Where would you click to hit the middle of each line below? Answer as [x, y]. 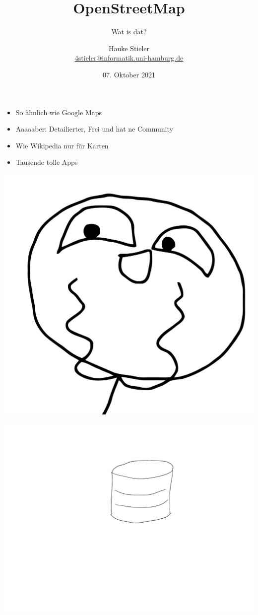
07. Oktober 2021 [129, 74]
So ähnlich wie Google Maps [59, 112]
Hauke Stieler [129, 48]
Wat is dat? [129, 32]
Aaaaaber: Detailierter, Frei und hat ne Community [94, 129]
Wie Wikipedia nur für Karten [62, 145]
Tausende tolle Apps [47, 162]
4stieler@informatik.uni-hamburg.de [129, 58]
